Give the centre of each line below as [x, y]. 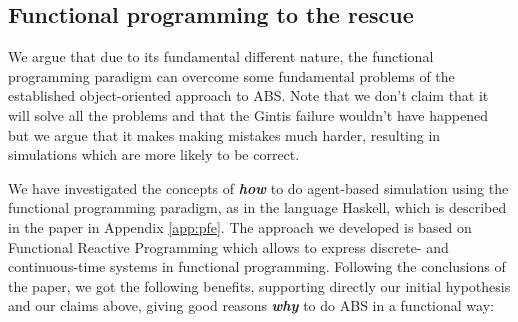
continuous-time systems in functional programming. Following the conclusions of [257, 266]
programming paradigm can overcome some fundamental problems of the [231, 75]
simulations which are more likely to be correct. [154, 154]
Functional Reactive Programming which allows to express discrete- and [228, 246]
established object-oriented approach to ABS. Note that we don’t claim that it [248, 95]
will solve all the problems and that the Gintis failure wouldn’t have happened [248, 114]
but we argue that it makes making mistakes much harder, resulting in [224, 134]
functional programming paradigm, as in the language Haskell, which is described [257, 207]
